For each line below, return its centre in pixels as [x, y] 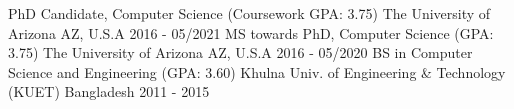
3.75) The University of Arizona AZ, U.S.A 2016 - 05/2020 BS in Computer [240, 52]
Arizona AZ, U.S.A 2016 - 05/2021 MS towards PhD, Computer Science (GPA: [251, 32]
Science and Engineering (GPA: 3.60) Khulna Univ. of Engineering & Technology [257, 71]
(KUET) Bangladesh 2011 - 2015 [109, 91]
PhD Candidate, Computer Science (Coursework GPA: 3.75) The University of [249, 13]
